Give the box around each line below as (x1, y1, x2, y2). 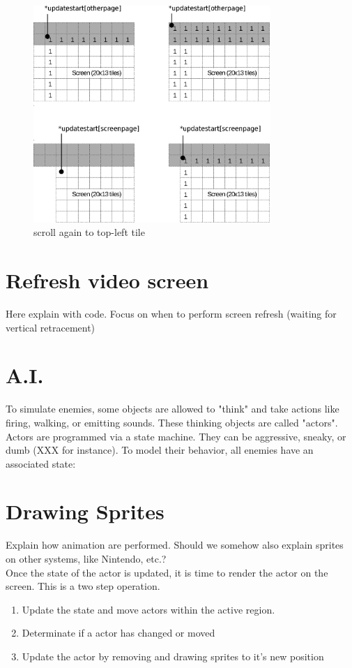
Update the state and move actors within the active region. (22, 602, 275, 616)
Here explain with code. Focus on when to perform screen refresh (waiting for (6, 306, 337, 320)
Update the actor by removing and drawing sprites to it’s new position (22, 648, 324, 663)
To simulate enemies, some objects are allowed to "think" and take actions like (6, 401, 339, 416)
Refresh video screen (6, 266, 209, 295)
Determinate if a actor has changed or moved (22, 625, 215, 640)
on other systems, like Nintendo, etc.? (6, 551, 167, 565)
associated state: (6, 456, 76, 470)
